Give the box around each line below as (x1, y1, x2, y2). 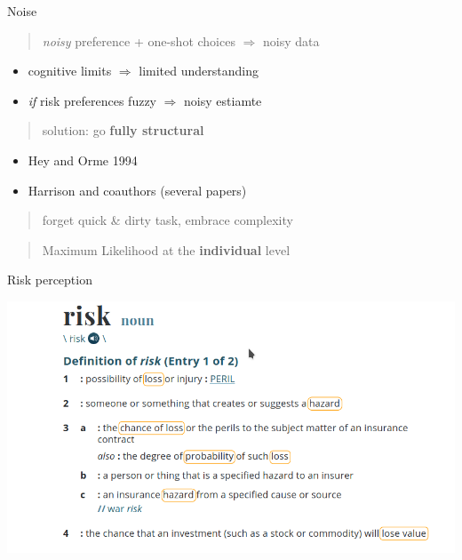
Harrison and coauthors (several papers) (28, 180, 247, 199)
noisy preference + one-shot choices (42, 31, 235, 50)
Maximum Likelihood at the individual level (42, 240, 291, 259)
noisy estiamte (184, 91, 262, 109)
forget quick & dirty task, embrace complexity (42, 211, 293, 229)
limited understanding (139, 61, 259, 80)
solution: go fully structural (42, 121, 204, 140)
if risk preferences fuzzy (28, 91, 156, 109)
